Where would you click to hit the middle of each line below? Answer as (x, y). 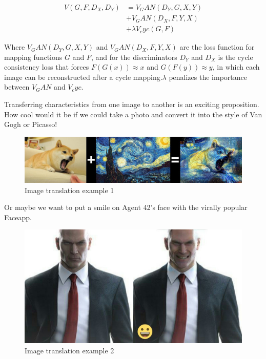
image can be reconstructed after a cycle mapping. (83, 77)
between (17, 87)
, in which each (236, 67)
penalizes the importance (208, 77)
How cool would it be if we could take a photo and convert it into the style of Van (133, 114)
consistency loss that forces (47, 67)
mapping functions (33, 57)
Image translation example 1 (69, 190)
